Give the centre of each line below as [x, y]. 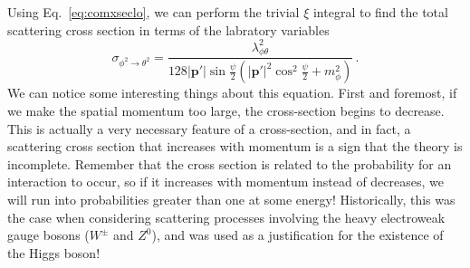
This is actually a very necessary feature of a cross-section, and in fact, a [209, 128]
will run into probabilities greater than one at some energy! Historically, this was [231, 199]
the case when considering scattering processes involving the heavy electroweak [226, 217]
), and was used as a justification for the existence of [297, 235]
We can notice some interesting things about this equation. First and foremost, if [232, 93]
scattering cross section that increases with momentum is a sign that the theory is [235, 146]
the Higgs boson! [54, 252]
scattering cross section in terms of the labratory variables [168, 29]
